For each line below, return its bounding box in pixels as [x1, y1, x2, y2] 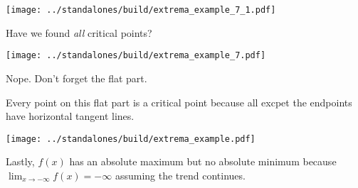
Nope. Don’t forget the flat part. [6, 70, 147, 85]
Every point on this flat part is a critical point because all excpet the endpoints [6, 94, 352, 109]
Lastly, [6, 154, 35, 169]
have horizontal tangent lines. [6, 109, 135, 123]
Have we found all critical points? [6, 25, 152, 40]
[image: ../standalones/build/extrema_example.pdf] [6, 133, 256, 144]
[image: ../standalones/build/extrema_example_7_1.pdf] [6, 5, 276, 15]
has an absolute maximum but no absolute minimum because [69, 154, 337, 169]
